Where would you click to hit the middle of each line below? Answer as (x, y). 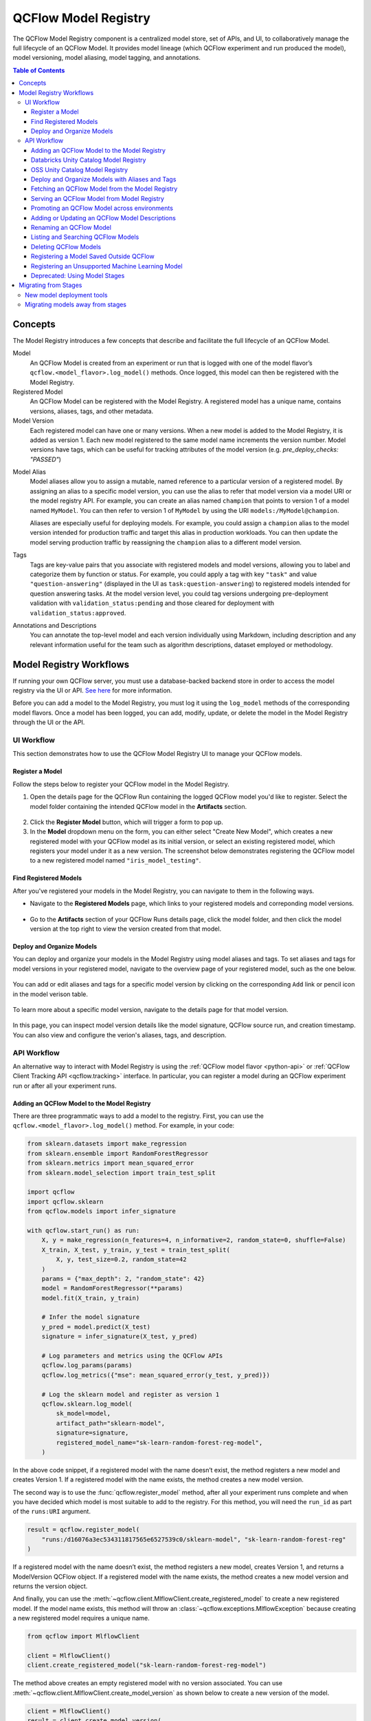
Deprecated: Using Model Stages (78, 275)
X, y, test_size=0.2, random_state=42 (121, 1259)
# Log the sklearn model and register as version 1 (131, 1394)
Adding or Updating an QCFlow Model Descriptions (104, 218)
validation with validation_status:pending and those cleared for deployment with (152, 603)
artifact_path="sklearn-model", (110, 1423)
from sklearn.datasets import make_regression (107, 1144)
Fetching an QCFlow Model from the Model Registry (104, 189)
